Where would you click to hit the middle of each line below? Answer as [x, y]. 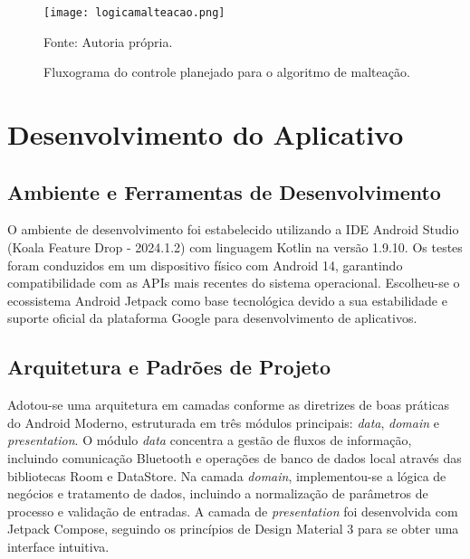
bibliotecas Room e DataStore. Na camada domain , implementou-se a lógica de [227, 475]
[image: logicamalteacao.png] [134, 13]
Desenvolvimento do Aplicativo [206, 134]
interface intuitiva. [58, 546]
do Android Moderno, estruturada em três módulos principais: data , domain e [224, 422]
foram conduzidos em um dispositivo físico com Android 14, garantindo [205, 265]
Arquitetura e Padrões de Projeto [169, 367]
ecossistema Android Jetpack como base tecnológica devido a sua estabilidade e [227, 300]
